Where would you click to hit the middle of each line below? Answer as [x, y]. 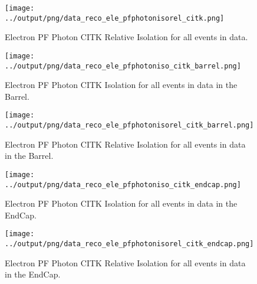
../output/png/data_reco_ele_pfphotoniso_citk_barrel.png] [123, 66]
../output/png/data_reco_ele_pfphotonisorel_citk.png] [115, 18]
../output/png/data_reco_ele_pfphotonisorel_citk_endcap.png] [129, 244]
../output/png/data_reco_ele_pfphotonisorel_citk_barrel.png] [129, 125]
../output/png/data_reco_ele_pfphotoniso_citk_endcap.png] [123, 185]
